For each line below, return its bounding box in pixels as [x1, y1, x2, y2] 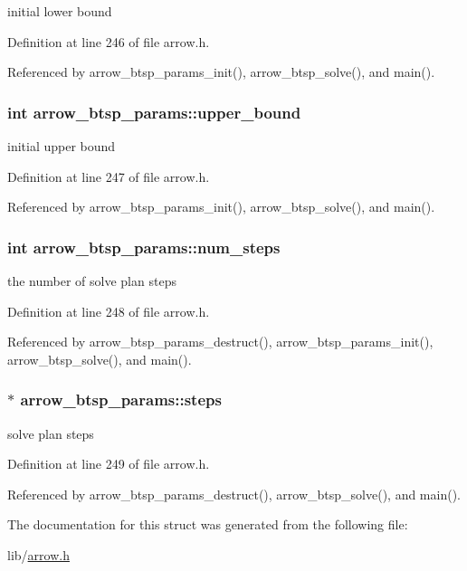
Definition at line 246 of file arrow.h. [7, 32, 210, 51]
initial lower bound [7, 2, 112, 20]
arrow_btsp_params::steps [20, 388, 222, 411]
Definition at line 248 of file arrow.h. [7, 301, 210, 320]
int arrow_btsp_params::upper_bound [7, 100, 301, 123]
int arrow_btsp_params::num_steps [7, 235, 281, 258]
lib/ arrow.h [7, 545, 70, 564]
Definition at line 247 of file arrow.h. [7, 167, 210, 186]
